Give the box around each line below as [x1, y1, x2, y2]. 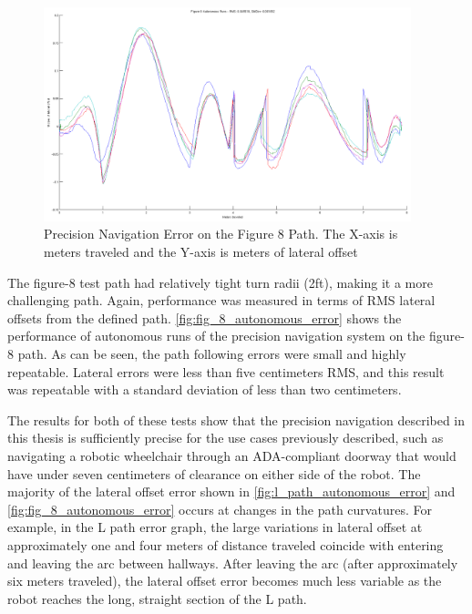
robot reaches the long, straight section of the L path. [7, 588, 307, 608]
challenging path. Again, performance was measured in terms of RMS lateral [7, 291, 436, 310]
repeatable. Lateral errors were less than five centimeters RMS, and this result [7, 362, 445, 381]
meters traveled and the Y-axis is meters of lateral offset [44, 242, 358, 261]
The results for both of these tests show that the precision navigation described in [7, 410, 466, 429]
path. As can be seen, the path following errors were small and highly [17, 343, 406, 363]
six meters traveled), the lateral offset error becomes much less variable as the [7, 571, 442, 590]
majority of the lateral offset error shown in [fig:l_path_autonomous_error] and [7, 482, 456, 501]
